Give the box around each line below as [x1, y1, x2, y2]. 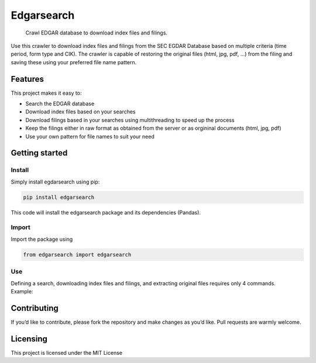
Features [11, 74, 44, 84]
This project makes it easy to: [11, 89, 82, 96]
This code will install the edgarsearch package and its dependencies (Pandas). [11, 209, 201, 216]
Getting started [11, 148, 68, 158]
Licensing [11, 334, 48, 344]
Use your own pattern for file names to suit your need [25, 133, 154, 140]
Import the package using [11, 236, 73, 243]
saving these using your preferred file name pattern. [11, 58, 137, 65]
